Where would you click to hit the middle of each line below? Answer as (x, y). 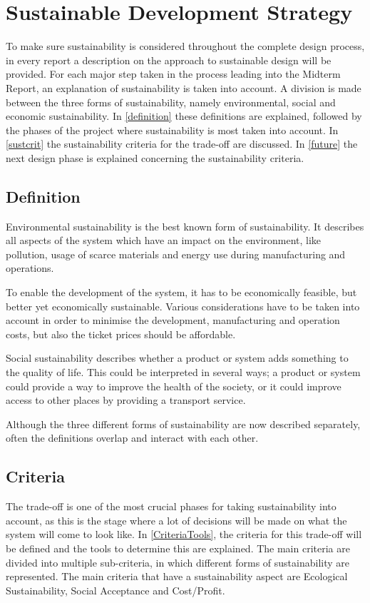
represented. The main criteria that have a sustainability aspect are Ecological (177, 576)
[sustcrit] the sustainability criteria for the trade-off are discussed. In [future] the (182, 144)
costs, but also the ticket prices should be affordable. (121, 334)
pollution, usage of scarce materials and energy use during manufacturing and (176, 254)
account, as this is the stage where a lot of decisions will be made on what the (176, 520)
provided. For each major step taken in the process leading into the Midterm (173, 74)
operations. (30, 268)
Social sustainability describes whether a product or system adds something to (177, 358)
